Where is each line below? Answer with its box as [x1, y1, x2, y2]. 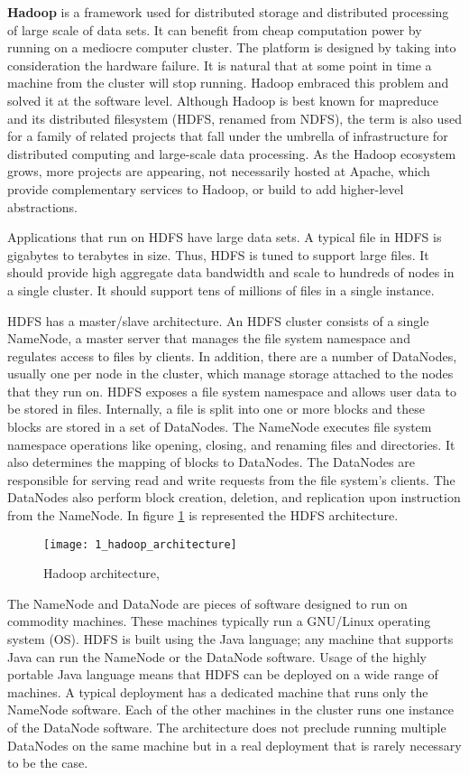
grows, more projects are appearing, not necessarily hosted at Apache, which [7, 162, 430, 181]
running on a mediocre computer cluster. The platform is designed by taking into [7, 38, 456, 57]
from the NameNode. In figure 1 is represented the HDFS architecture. [7, 506, 399, 525]
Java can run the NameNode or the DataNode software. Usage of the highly [7, 647, 427, 666]
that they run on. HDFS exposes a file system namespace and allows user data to [7, 381, 456, 400]
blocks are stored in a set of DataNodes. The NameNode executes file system [7, 417, 432, 436]
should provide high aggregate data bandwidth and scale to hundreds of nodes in [7, 263, 455, 282]
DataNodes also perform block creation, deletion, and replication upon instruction [7, 488, 461, 507]
